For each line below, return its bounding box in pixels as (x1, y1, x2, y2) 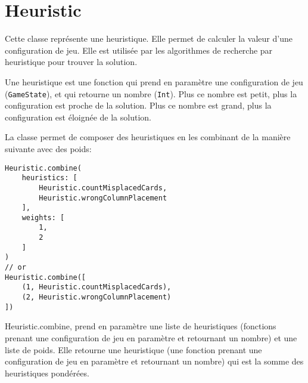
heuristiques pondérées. (5, 366, 89, 379)
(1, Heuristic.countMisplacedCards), (21, 283, 172, 292)
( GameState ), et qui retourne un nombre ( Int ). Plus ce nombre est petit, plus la (5, 87, 297, 100)
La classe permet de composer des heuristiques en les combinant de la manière (5, 131, 291, 143)
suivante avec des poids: (5, 142, 92, 155)
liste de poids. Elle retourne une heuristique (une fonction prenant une (5, 343, 262, 356)
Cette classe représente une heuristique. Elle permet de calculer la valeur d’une (5, 32, 293, 45)
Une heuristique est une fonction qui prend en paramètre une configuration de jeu (5, 75, 303, 88)
